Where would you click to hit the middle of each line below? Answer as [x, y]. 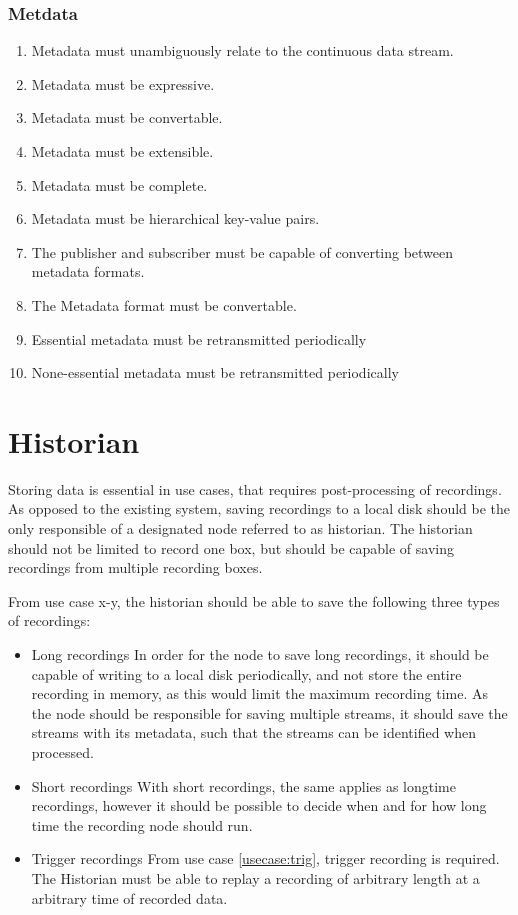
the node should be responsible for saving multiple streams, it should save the [269, 712]
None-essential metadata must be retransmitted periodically [215, 372]
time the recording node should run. [142, 824]
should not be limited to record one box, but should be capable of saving [231, 547]
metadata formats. [88, 271]
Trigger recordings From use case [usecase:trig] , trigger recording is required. [265, 858]
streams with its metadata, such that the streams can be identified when [254, 732]
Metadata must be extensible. [122, 151]
